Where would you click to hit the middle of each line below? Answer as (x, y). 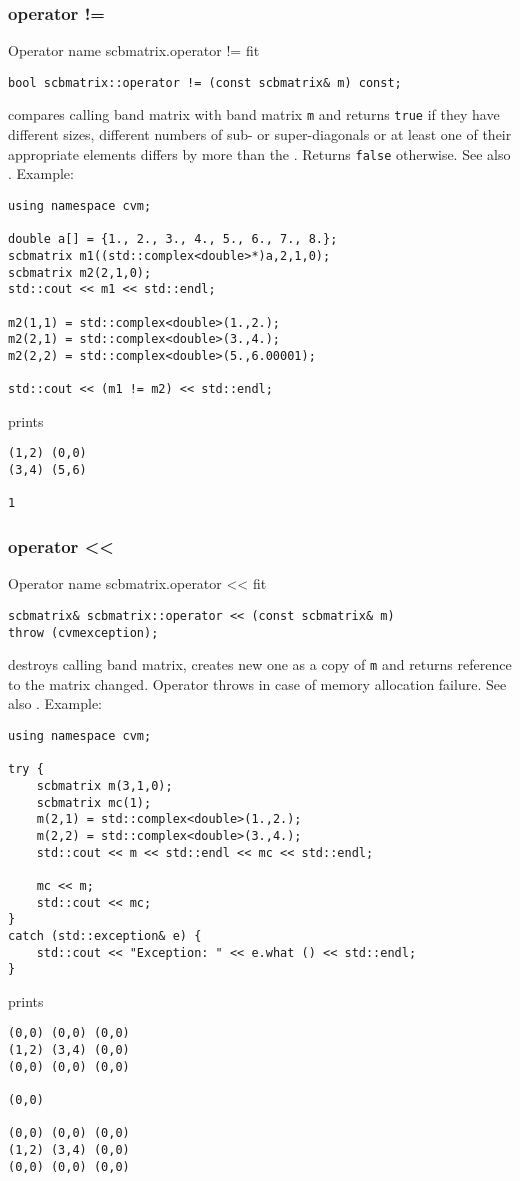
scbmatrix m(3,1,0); (104, 786)
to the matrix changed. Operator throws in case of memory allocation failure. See (257, 683)
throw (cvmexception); (83, 632)
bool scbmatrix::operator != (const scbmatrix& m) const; (205, 82)
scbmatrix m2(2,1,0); (80, 272)
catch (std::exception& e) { (105, 935)
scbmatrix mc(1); (94, 802)
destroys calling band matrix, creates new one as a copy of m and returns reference (260, 664)
